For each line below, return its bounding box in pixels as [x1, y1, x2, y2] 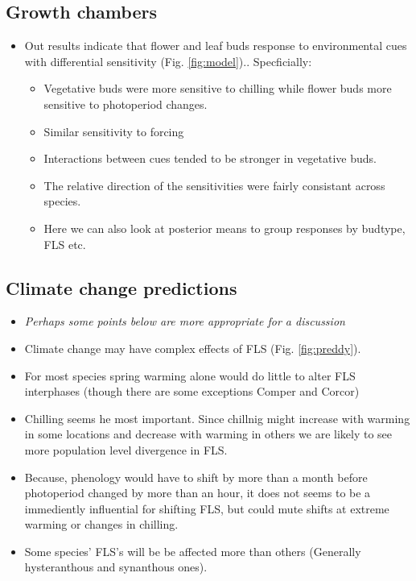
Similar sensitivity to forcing [43, 122, 184, 139]
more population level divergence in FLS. [24, 441, 228, 458]
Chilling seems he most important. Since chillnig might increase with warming [24, 409, 410, 426]
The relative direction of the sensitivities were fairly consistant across [43, 176, 385, 193]
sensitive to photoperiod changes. [43, 95, 208, 112]
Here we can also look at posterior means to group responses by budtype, [43, 219, 406, 236]
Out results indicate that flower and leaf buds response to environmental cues [24, 37, 407, 54]
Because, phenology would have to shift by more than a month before [24, 468, 368, 485]
